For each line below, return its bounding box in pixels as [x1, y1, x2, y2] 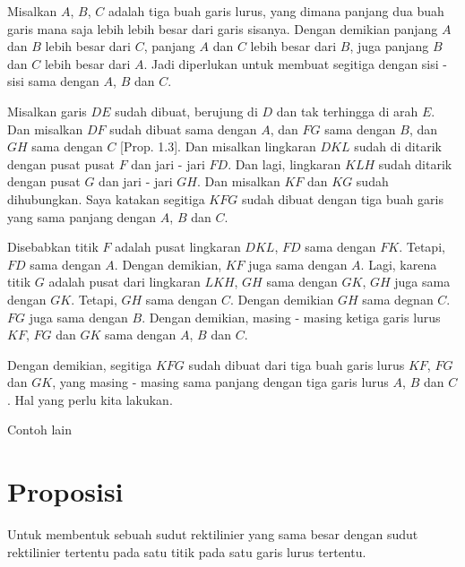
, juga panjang [349, 37, 429, 56]
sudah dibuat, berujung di [115, 101, 258, 120]
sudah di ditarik [354, 137, 442, 156]
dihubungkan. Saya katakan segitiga [7, 189, 205, 208]
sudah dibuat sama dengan [109, 119, 257, 138]
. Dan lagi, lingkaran [228, 154, 341, 173]
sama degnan [362, 289, 434, 308]
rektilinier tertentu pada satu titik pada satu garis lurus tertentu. [7, 542, 366, 561]
